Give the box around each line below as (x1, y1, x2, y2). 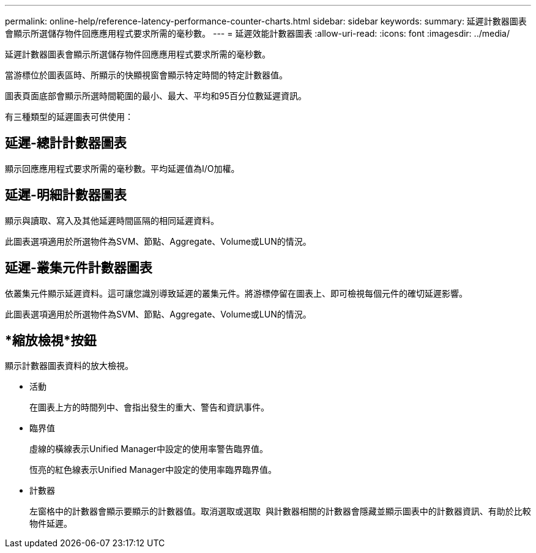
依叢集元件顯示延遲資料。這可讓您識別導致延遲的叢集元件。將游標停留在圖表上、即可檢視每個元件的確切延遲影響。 (5, 288, 467, 299)
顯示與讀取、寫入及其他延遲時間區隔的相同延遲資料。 (5, 215, 219, 226)
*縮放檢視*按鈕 (5, 332, 97, 348)
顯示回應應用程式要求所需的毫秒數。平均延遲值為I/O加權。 (5, 163, 240, 174)
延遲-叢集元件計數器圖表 (5, 260, 152, 276)
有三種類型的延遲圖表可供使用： (5, 111, 133, 122)
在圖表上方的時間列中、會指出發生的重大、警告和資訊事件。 (29, 402, 269, 413)
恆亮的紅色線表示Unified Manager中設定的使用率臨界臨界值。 (29, 464, 277, 475)
